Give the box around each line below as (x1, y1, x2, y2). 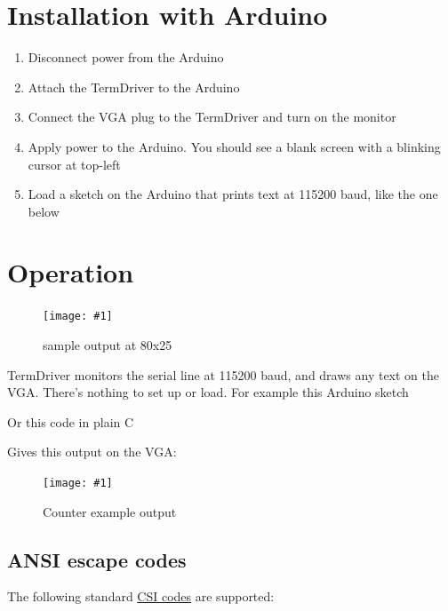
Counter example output (43, 502, 177, 520)
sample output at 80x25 (43, 336, 172, 354)
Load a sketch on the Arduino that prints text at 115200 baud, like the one (28, 185, 438, 203)
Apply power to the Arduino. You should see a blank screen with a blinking (28, 137, 441, 155)
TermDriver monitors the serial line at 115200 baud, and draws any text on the (7, 365, 439, 384)
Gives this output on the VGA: (7, 442, 177, 461)
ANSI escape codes (7, 545, 187, 573)
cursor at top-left (28, 155, 121, 173)
